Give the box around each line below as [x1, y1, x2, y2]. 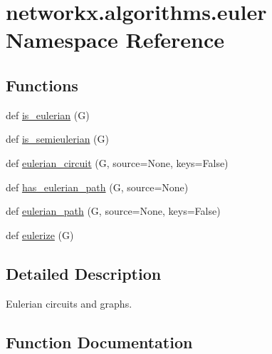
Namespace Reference [6, 25, 224, 54]
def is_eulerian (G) [6, 107, 90, 122]
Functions [6, 74, 78, 96]
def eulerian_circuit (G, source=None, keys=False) [6, 155, 229, 170]
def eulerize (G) [6, 227, 74, 242]
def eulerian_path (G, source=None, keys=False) [6, 203, 221, 218]
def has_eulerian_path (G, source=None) [6, 179, 189, 194]
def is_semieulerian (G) [6, 131, 109, 146]
